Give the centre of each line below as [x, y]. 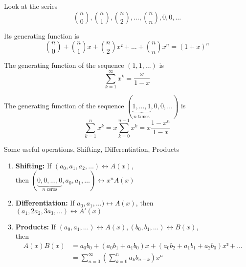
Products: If [36, 226]
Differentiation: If [45, 203]
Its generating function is [42, 35]
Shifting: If [34, 165]
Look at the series [31, 6]
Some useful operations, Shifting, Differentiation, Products [92, 149]
